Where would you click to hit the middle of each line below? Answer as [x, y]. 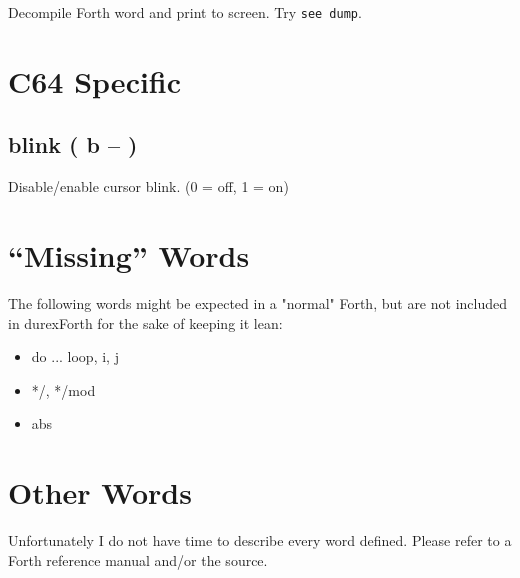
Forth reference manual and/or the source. [138, 559]
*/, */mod [63, 389]
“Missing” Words [129, 255]
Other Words [100, 492]
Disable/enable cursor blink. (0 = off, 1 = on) [148, 186]
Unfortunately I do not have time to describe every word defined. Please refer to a [260, 540]
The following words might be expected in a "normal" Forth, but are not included [257, 302]
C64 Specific [95, 80]
